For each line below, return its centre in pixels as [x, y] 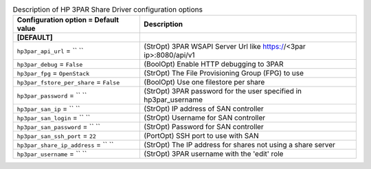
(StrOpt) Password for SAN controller [204, 127]
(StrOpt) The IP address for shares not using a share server [240, 145]
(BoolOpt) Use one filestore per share [204, 82]
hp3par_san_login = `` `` [54, 118]
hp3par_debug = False [50, 64]
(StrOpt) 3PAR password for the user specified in [223, 91]
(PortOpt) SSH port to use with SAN [201, 136]
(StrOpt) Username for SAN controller [205, 118]
